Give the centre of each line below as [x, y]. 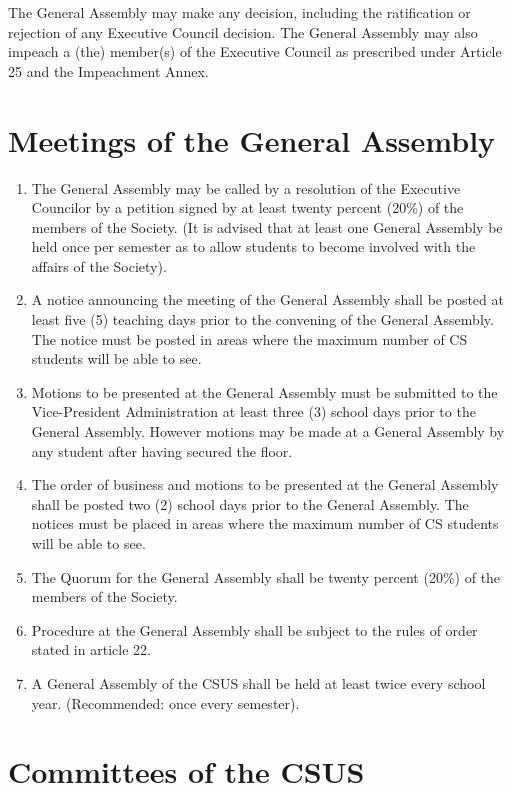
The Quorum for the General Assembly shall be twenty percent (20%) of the [266, 576]
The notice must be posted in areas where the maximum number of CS [249, 338]
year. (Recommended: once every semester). [165, 702]
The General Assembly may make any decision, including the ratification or [239, 12]
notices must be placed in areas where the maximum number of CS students [265, 523]
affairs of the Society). [99, 265]
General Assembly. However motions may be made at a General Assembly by [268, 431]
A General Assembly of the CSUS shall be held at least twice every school [258, 682]
